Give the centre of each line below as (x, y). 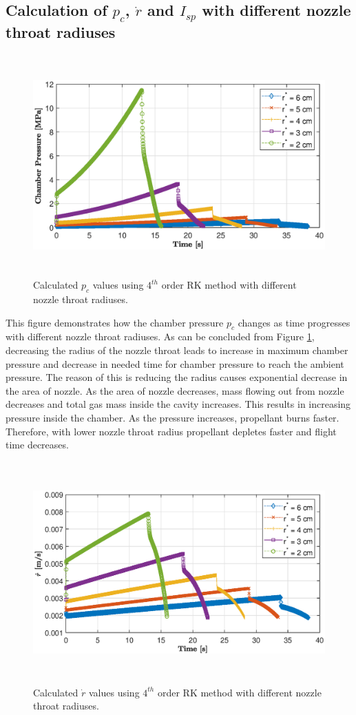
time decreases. (37, 445)
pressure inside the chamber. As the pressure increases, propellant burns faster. (172, 417)
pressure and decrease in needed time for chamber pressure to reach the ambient (175, 363)
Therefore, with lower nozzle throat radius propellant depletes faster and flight (171, 431)
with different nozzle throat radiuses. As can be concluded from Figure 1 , (160, 336)
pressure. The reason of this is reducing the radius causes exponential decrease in (177, 377)
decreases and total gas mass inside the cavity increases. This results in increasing (178, 404)
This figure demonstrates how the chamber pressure (115, 322)
